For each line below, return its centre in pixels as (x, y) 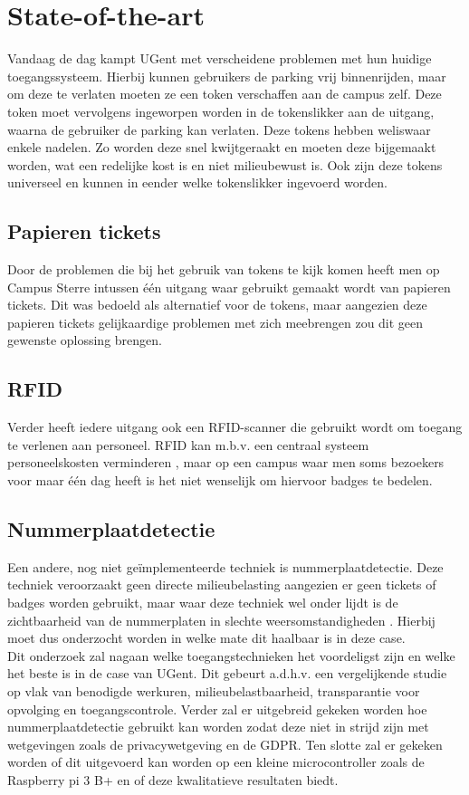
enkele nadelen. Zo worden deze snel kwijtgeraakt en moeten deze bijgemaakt (222, 147)
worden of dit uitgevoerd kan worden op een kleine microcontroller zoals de (216, 762)
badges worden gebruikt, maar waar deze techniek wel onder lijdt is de (203, 603)
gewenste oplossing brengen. (85, 340)
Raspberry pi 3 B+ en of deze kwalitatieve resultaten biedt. (173, 779)
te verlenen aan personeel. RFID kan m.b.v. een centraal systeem (188, 444)
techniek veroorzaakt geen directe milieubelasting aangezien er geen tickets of (222, 584)
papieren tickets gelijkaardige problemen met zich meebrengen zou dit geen (215, 322)
